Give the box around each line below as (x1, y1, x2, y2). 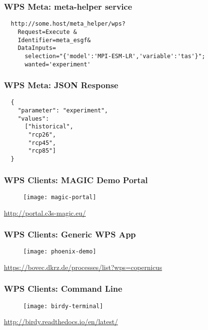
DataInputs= (17, 45, 56, 52)
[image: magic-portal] (23, 193, 96, 201)
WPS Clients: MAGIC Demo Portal (4, 173, 148, 186)
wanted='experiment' (24, 61, 91, 68)
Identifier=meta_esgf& (17, 36, 91, 44)
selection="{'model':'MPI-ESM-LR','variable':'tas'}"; (24, 52, 206, 60)
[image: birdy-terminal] (23, 302, 103, 310)
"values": (17, 115, 49, 122)
